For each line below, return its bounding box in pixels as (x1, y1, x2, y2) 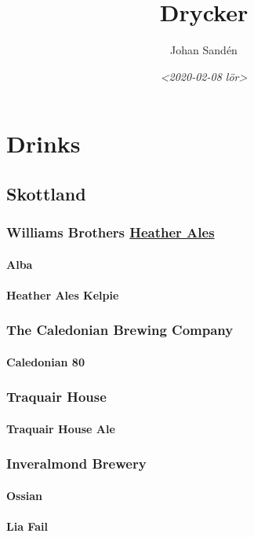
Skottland (6, 181, 86, 205)
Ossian (6, 487, 43, 503)
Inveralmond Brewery (6, 454, 147, 473)
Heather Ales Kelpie (6, 286, 119, 303)
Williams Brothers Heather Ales (6, 223, 215, 242)
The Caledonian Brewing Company (6, 320, 234, 340)
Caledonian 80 (6, 353, 85, 370)
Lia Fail (6, 518, 48, 535)
